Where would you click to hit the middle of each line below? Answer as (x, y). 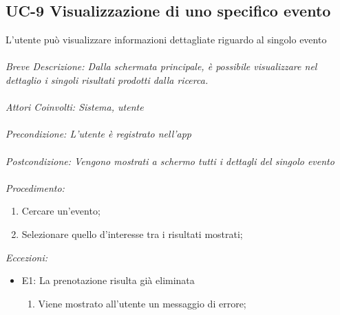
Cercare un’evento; (61, 211)
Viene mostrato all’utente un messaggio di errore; (142, 303)
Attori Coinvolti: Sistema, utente (75, 107)
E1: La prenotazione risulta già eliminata (108, 280)
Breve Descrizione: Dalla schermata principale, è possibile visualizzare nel (161, 66)
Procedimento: (35, 187)
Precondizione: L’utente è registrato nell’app (99, 134)
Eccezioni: (27, 257)
